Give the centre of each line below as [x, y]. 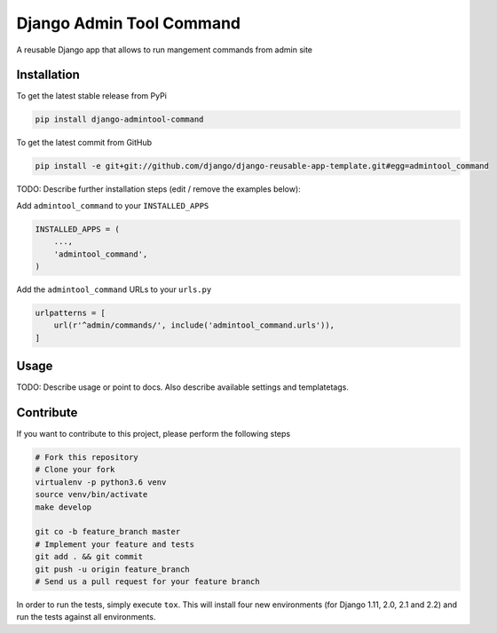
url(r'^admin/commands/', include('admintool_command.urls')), [194, 325]
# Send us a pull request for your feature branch [148, 581]
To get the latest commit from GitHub [84, 143]
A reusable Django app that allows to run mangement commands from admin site [165, 50]
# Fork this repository [87, 458]
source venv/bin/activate [91, 495]
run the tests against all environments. [86, 617]
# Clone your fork [75, 470]
